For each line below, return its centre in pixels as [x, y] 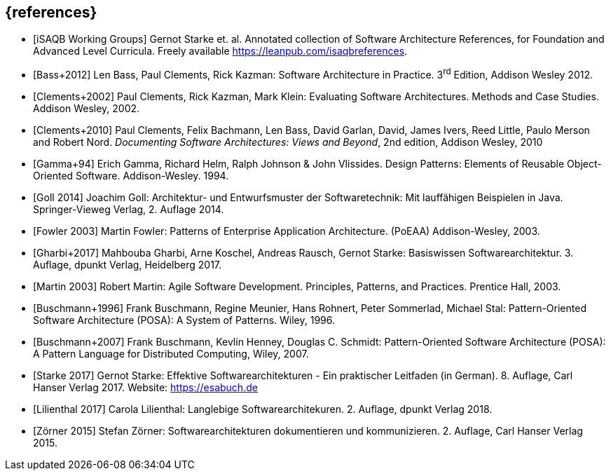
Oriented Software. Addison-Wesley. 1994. [131, 176]
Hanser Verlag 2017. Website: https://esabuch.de [145, 388]
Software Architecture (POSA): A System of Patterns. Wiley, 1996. [184, 320]
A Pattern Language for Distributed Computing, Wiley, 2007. [171, 354]
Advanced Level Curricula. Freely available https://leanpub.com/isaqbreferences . [220, 51]
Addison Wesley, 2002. [87, 109]
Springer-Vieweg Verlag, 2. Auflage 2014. [129, 210]
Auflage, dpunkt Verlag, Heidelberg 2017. [128, 265]
